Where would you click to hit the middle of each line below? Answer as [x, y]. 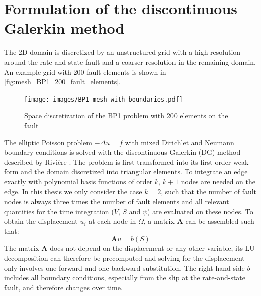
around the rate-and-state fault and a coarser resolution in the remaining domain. [130, 62]
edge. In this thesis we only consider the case [73, 191]
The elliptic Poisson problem [48, 142]
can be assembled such [220, 221]
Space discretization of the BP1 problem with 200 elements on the [126, 115]
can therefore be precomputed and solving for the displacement [148, 258]
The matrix [22, 248]
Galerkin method [64, 28]
